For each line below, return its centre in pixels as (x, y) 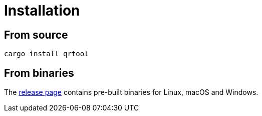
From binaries (39, 73)
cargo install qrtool (46, 54)
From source (36, 35)
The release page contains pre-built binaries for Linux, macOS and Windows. (131, 92)
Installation (42, 11)
